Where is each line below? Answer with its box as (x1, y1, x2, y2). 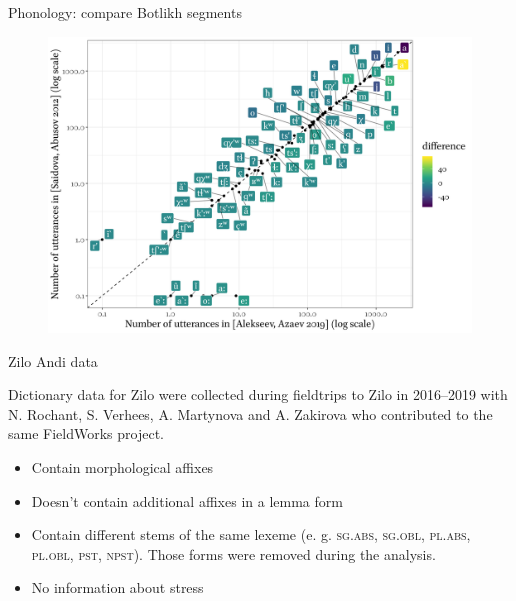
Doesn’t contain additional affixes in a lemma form (31, 490, 343, 511)
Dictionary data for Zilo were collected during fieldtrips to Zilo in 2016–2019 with (8, 384, 508, 405)
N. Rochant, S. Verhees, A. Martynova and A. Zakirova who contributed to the (8, 403, 493, 424)
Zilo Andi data (8, 350, 98, 371)
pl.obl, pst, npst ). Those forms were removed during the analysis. (31, 543, 436, 564)
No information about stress (31, 577, 204, 598)
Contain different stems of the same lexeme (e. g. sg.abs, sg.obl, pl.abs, (31, 524, 471, 545)
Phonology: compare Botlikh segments (8, 2, 242, 22)
